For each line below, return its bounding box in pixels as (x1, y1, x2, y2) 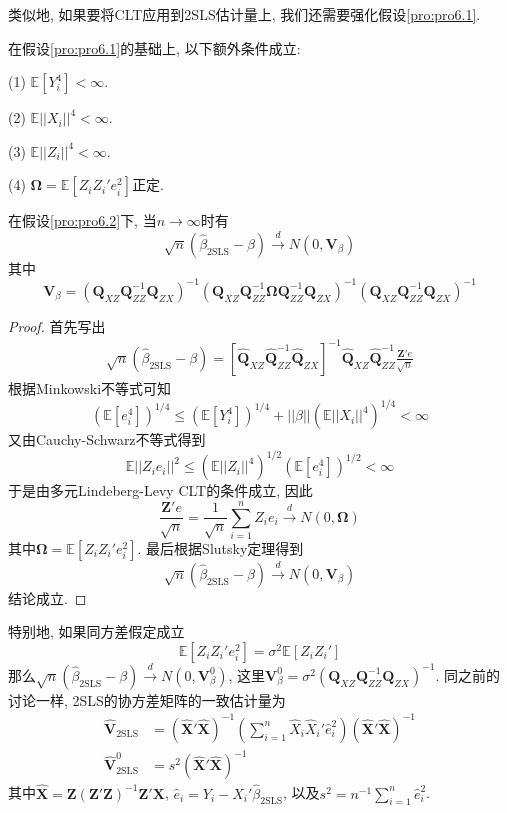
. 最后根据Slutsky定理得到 (137, 537, 304, 558)
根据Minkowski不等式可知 (8, 377, 172, 398)
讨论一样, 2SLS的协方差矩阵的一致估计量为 (8, 689, 286, 710)
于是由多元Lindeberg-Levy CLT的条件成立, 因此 (8, 480, 313, 501)
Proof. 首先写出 (8, 315, 106, 336)
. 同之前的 (435, 664, 501, 685)
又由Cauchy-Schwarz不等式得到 (8, 429, 206, 450)
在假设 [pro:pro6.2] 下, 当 (8, 210, 157, 231)
